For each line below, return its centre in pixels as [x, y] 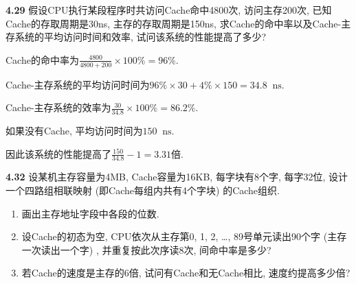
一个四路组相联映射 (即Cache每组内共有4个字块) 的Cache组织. [143, 190]
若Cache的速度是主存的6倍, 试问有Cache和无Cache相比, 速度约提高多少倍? [186, 273]
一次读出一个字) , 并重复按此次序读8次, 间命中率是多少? [146, 249]
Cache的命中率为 [42, 59]
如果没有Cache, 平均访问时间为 [74, 131]
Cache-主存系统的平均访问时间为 [78, 84]
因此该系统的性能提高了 [58, 153]
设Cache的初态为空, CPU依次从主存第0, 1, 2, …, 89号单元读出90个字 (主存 [184, 236]
